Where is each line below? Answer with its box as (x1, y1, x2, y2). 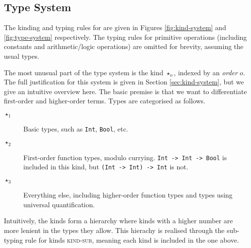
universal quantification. (23, 199, 95, 209)
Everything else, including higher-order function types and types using (23, 190, 233, 200)
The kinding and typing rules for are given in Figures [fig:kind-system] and (4, 22, 226, 33)
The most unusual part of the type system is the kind (4, 67, 164, 77)
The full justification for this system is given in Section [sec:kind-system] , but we (4, 77, 244, 87)
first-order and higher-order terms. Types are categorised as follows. (4, 96, 205, 106)
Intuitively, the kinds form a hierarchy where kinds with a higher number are (4, 215, 233, 226)
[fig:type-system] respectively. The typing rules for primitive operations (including (4, 32, 247, 42)
